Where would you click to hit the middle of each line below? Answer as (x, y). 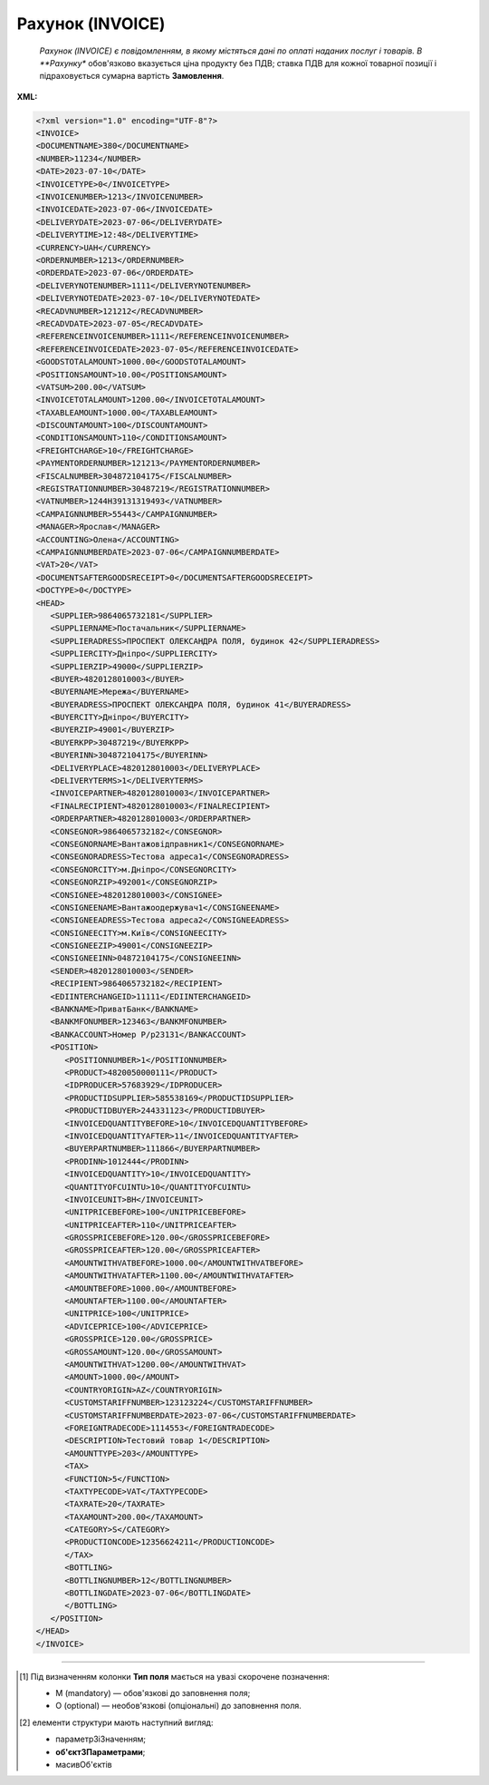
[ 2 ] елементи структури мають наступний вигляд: (116, 1722)
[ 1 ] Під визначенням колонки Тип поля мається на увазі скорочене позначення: (175, 1676)
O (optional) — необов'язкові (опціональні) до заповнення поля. (179, 1706)
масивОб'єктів (84, 1764)
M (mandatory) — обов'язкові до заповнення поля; (153, 1692)
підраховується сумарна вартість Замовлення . (132, 76)
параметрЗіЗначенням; (101, 1739)
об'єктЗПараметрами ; (101, 1751)
